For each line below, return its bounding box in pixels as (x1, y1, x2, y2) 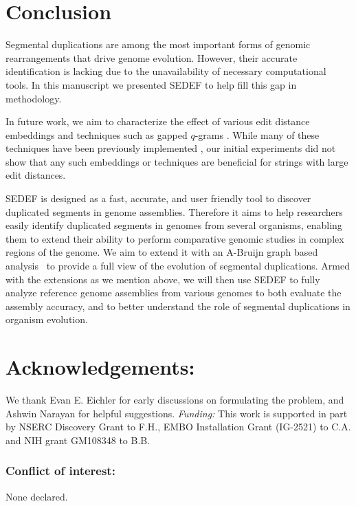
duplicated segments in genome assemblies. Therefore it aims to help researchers (5, 204, 343, 219)
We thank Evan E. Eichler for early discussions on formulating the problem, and (5, 393, 344, 407)
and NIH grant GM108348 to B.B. (5, 432, 151, 447)
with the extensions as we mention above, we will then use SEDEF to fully (5, 272, 320, 286)
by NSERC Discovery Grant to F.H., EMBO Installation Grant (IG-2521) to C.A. (5, 419, 351, 434)
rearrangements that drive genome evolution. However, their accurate (5, 50, 298, 65)
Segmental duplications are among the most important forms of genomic (5, 37, 311, 52)
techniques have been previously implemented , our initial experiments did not (5, 141, 336, 155)
